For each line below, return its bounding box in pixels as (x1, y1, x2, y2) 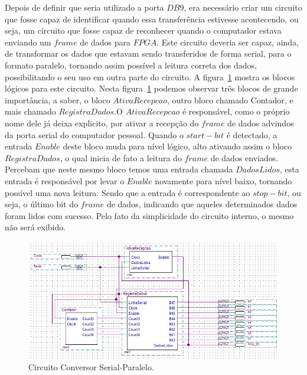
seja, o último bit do (5, 198, 79, 210)
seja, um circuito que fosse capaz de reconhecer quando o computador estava (5, 24, 282, 37)
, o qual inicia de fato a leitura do (60, 151, 182, 164)
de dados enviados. (210, 151, 279, 164)
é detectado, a (226, 128, 277, 141)
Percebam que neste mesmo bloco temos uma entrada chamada (5, 163, 233, 175)
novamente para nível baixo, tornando (155, 174, 292, 187)
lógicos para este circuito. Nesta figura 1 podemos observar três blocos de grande (5, 82, 298, 94)
